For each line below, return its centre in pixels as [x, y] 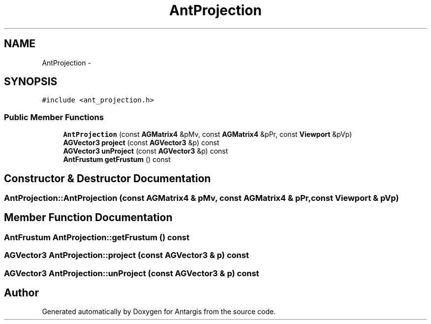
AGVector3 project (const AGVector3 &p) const [141, 143]
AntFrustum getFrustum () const [117, 160]
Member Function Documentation [88, 218]
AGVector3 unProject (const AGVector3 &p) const [146, 151]
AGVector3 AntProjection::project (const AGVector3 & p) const [126, 255]
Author [21, 293]
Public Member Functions [54, 117]
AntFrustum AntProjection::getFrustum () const [97, 237]
